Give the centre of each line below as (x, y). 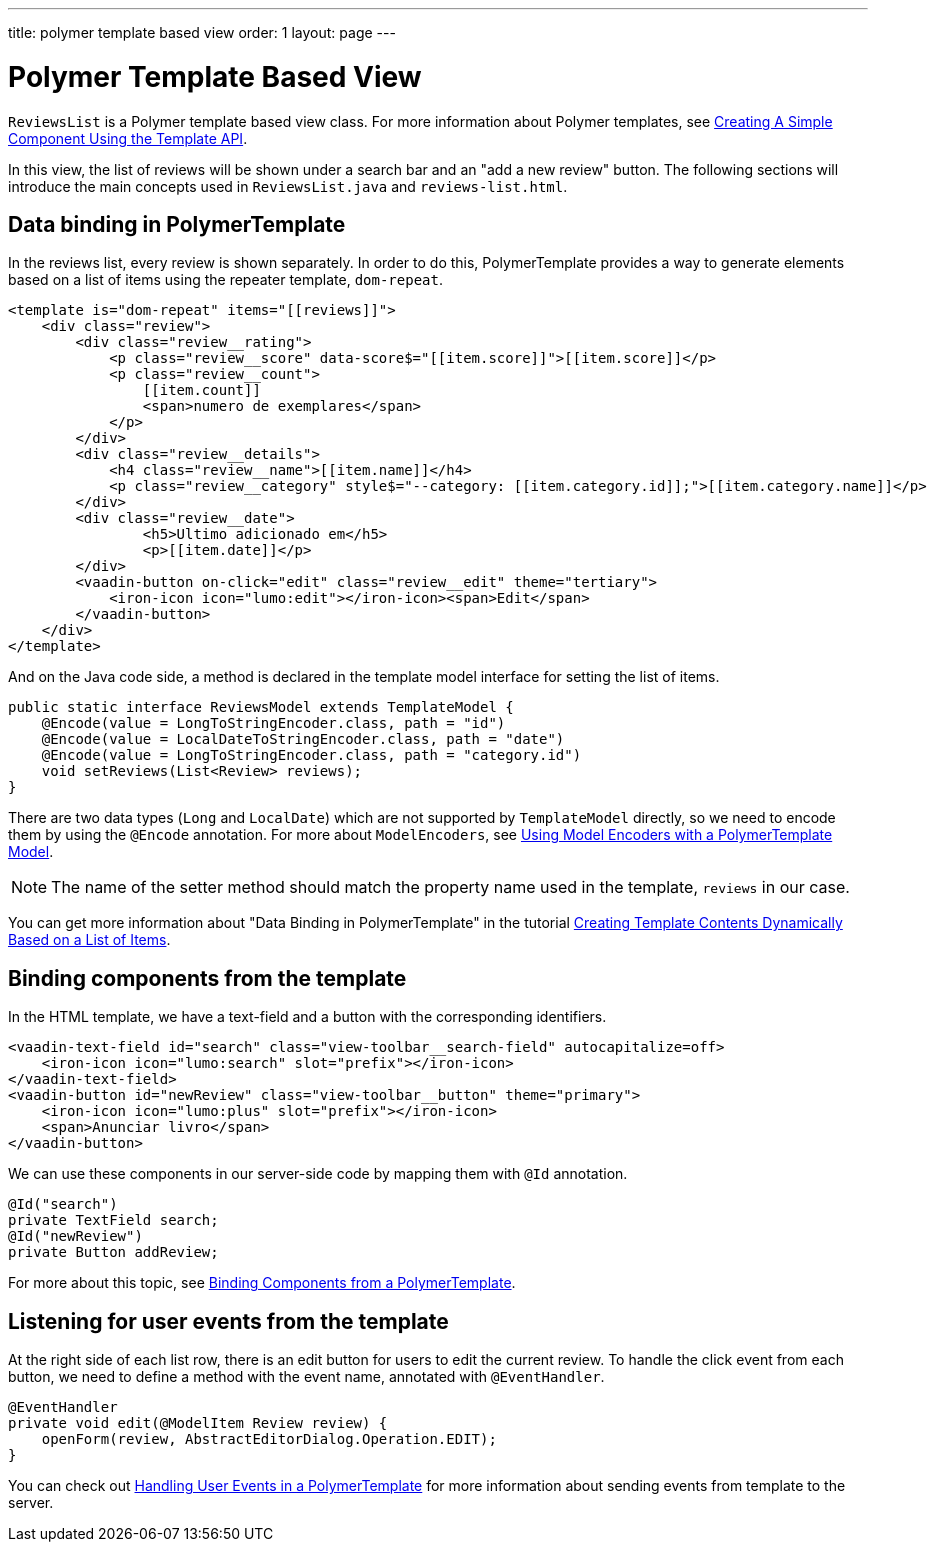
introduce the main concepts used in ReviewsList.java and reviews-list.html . (288, 186)
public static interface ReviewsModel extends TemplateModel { (261, 707)
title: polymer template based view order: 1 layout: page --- (202, 32)
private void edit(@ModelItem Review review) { (198, 1423)
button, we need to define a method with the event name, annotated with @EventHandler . (306, 1377)
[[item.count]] (201, 390)
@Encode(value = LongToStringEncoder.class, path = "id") (273, 723)
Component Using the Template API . (128, 138)
